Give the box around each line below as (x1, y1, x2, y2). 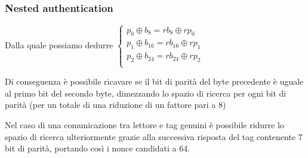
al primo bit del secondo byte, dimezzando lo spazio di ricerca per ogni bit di (5, 86, 287, 99)
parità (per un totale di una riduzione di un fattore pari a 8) (5, 98, 226, 111)
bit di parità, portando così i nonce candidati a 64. (5, 142, 190, 154)
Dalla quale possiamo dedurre (5, 38, 113, 51)
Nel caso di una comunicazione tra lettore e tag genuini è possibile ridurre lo (5, 119, 284, 131)
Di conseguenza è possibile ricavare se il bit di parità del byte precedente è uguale (5, 75, 304, 88)
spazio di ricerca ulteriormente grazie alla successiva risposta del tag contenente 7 (5, 130, 303, 142)
